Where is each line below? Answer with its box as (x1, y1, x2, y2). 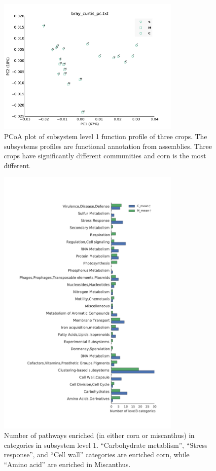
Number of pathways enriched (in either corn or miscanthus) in (4, 430, 195, 440)
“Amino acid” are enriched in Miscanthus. (4, 459, 131, 469)
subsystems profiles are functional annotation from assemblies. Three (4, 141, 212, 151)
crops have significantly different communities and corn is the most (4, 150, 206, 161)
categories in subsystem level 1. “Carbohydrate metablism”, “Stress (4, 439, 208, 450)
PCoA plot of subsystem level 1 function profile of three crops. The (4, 131, 207, 141)
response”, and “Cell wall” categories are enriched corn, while (4, 449, 190, 460)
